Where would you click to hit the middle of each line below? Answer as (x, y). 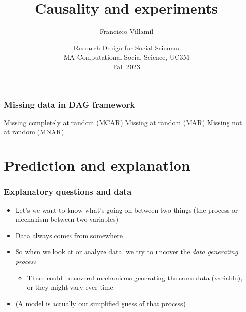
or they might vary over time (70, 287)
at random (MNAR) (34, 132)
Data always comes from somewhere (69, 235)
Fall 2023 (126, 66)
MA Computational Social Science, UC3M (126, 57)
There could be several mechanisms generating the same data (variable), (135, 277)
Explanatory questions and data (68, 191)
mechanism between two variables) (67, 219)
